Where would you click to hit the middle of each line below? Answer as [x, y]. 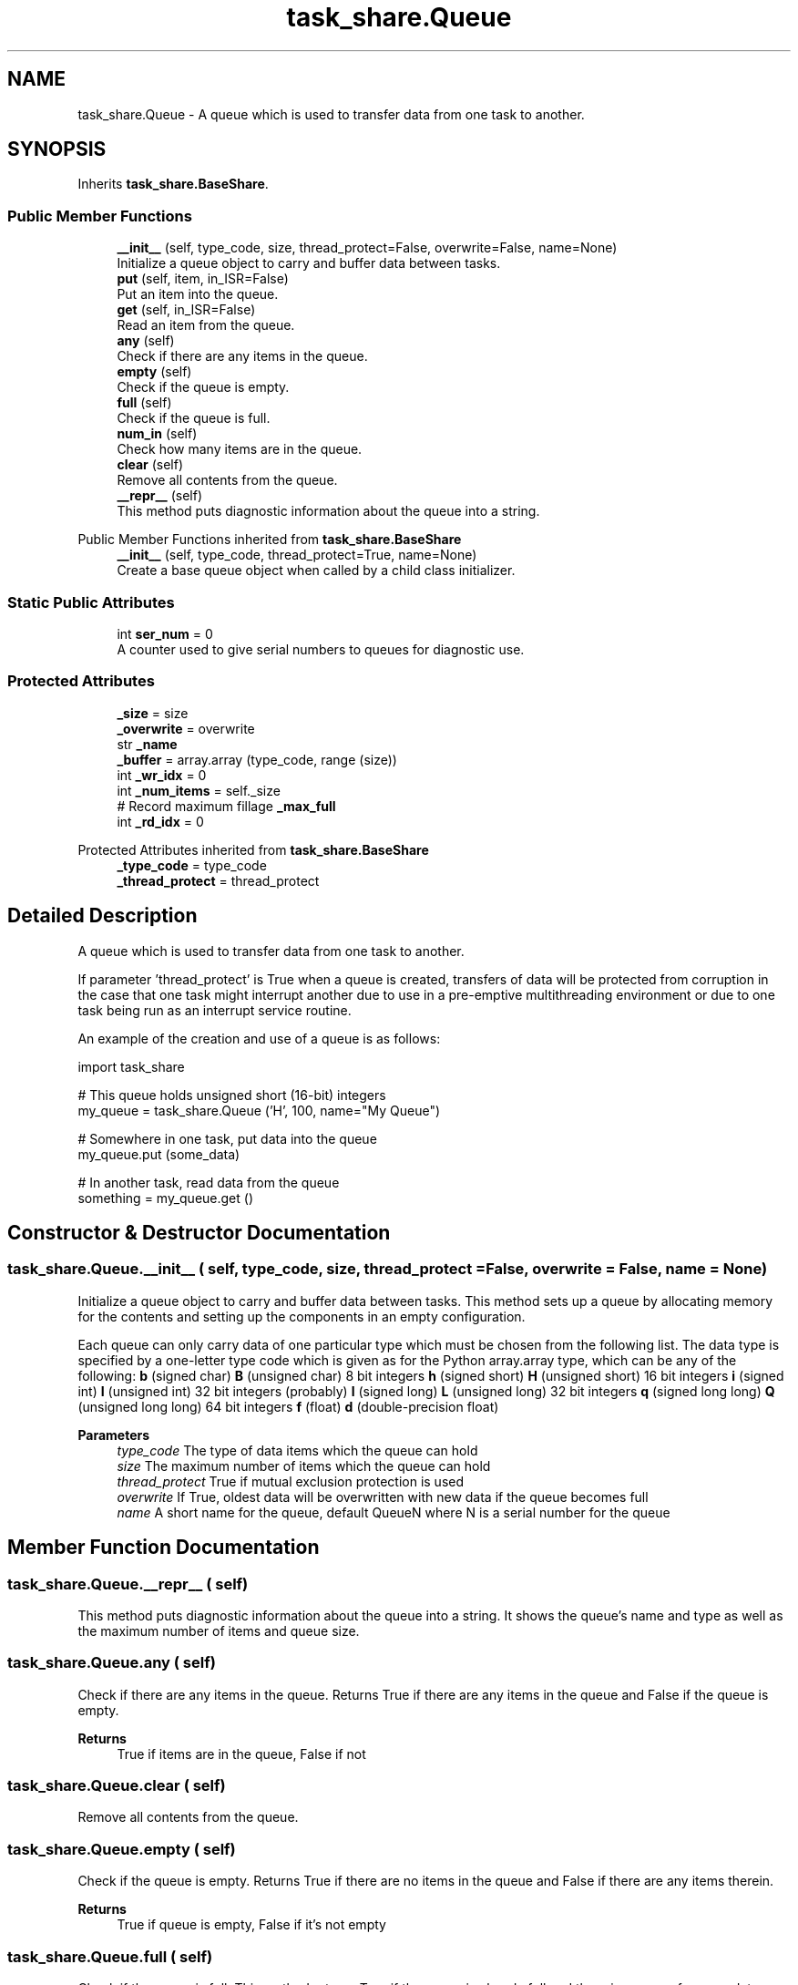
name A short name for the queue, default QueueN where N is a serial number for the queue [394, 1512]
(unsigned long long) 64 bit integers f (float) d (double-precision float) [288, 1406]
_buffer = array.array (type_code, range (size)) [257, 759]
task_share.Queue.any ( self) [112, 1663]
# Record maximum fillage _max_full [226, 806]
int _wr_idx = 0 [162, 775]
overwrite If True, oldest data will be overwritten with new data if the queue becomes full [383, 1496]
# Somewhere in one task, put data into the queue [227, 1138]
